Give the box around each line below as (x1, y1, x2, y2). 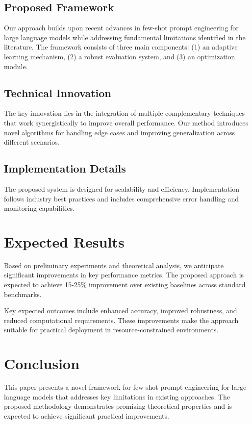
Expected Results (4, 231, 125, 251)
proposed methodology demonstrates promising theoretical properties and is (4, 401, 232, 411)
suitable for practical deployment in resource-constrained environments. (4, 324, 219, 335)
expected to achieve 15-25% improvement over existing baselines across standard (4, 279, 246, 290)
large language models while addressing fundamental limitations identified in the (4, 32, 246, 42)
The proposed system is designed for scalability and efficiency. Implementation (4, 183, 240, 194)
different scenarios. (4, 137, 60, 147)
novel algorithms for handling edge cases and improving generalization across (4, 127, 235, 137)
